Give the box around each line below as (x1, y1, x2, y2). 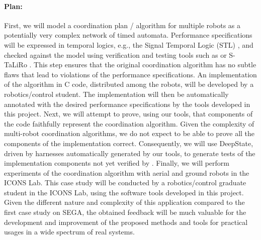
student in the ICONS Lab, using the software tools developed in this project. (4, 187, 244, 197)
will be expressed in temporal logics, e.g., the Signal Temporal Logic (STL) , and (4, 39, 253, 50)
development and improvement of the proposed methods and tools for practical (4, 216, 248, 227)
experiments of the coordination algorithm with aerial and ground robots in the (4, 167, 249, 178)
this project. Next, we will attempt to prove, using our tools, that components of (4, 108, 253, 119)
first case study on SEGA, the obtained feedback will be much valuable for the (4, 207, 246, 217)
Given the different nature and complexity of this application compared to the (4, 197, 245, 207)
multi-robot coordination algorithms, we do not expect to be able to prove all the (4, 128, 255, 139)
